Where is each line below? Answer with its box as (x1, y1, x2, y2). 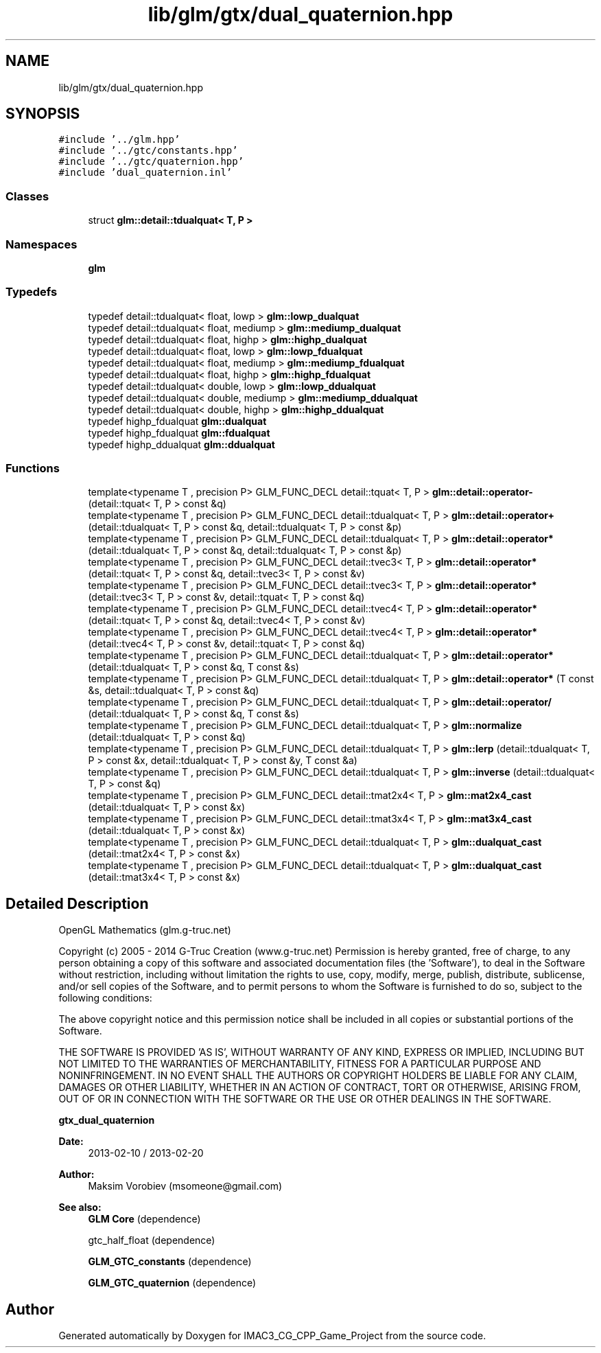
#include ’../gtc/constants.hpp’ (58, 145, 238, 157)
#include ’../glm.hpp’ (58, 134, 180, 146)
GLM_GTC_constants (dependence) (88, 1256, 252, 1268)
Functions (5, 461, 60, 476)
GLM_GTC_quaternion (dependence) (88, 1277, 257, 1289)
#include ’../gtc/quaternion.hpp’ (58, 156, 244, 167)
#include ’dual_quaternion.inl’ (58, 167, 233, 178)
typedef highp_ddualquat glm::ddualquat (88, 438, 275, 450)
